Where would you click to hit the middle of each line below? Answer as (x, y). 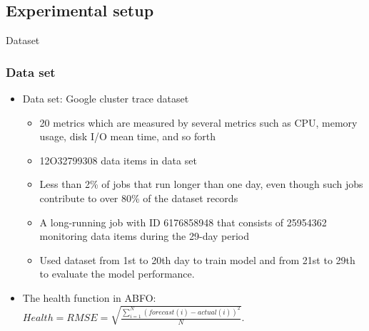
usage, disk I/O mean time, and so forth (128, 136)
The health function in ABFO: (89, 297)
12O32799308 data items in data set (118, 160)
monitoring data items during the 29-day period (145, 236)
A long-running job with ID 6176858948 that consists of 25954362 (183, 222)
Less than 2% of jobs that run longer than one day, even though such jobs (201, 184)
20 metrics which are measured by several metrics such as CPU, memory (198, 122)
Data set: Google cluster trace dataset (106, 99)
